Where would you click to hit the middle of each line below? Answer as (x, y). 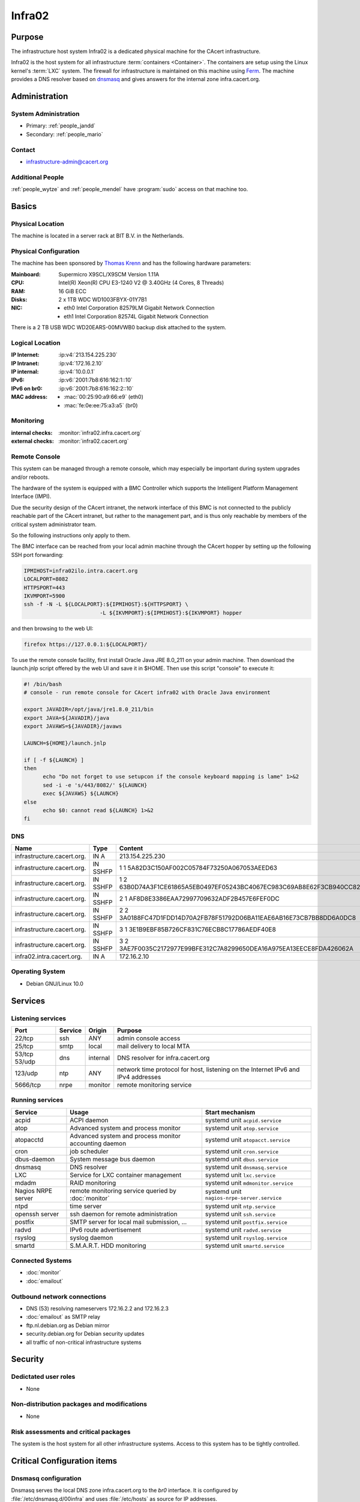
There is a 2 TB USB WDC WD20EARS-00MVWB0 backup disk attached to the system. (118, 327)
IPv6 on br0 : (27, 388)
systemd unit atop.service (242, 1128)
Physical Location (37, 223)
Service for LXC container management (126, 1175)
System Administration (45, 114)
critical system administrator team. (54, 524)
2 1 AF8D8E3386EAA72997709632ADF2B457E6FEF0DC (199, 899)
